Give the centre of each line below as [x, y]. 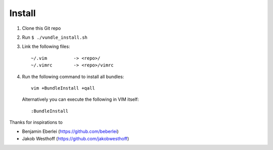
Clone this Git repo [41, 28]
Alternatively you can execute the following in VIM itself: [80, 99]
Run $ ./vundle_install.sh [55, 37]
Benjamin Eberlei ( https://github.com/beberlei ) [70, 131]
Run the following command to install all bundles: [73, 77]
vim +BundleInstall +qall [63, 88]
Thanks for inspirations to [36, 122]
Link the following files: [46, 47]
